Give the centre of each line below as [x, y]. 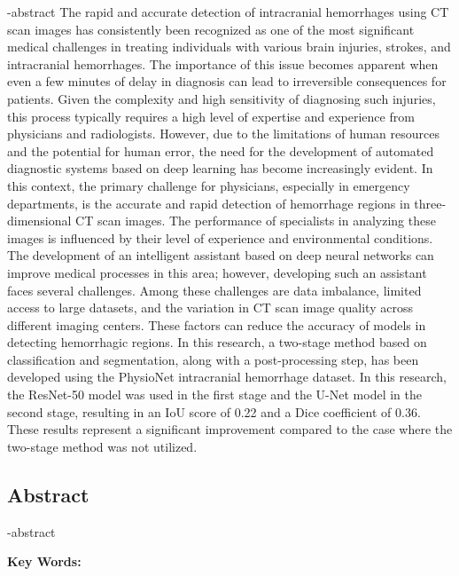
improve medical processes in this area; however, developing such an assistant [217, 272]
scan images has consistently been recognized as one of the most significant [211, 29]
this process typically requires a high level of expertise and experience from [211, 116]
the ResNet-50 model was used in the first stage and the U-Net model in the [214, 395]
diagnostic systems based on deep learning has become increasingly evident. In [220, 168]
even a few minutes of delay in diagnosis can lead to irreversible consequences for [227, 81]
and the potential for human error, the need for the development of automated [221, 150]
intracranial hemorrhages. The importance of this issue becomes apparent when [223, 63]
